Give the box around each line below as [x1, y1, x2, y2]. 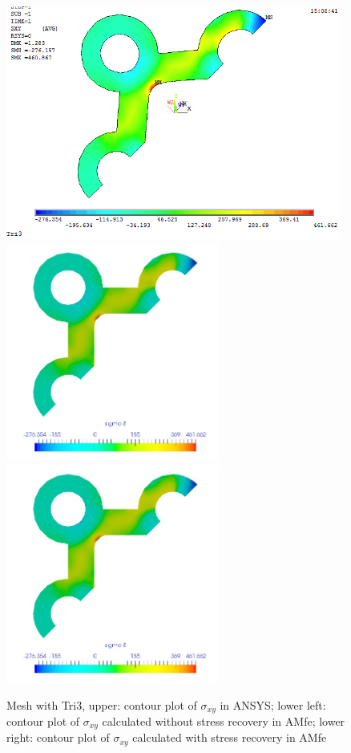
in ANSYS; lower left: [220, 696, 326, 713]
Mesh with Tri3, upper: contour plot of [6, 696, 197, 713]
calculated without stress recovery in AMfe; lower [102, 712, 345, 729]
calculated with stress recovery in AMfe [132, 729, 327, 746]
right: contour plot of [6, 729, 110, 746]
